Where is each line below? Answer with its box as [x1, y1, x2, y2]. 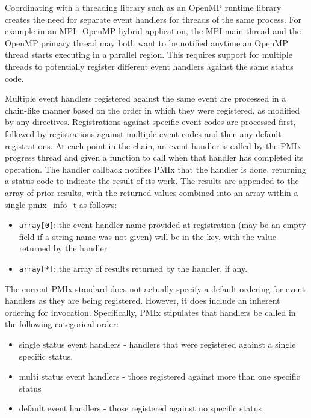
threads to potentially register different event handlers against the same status [5, 60, 294, 72]
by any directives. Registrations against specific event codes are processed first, [5, 115, 296, 128]
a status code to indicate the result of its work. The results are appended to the [5, 174, 299, 187]
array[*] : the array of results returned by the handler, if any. [19, 262, 248, 274]
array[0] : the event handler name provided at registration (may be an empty [19, 218, 306, 231]
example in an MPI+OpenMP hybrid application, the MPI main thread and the [5, 25, 301, 37]
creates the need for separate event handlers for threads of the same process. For [5, 13, 301, 25]
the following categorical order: [5, 318, 119, 330]
